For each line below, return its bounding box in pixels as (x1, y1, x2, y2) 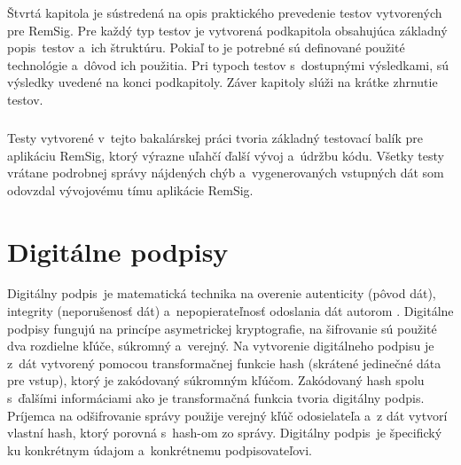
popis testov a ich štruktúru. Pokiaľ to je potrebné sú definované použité (7, 38, 405, 57)
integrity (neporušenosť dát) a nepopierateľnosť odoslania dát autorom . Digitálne (7, 302, 454, 320)
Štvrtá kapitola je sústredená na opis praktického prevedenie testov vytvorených (7, 4, 442, 21)
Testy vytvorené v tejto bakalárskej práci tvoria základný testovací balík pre (7, 128, 424, 146)
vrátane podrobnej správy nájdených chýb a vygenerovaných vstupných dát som (7, 163, 444, 182)
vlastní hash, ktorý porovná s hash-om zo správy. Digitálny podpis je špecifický (7, 423, 442, 442)
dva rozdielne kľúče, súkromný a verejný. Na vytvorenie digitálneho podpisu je (7, 336, 434, 355)
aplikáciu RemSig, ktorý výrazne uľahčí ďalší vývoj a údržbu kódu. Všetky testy (7, 146, 444, 164)
